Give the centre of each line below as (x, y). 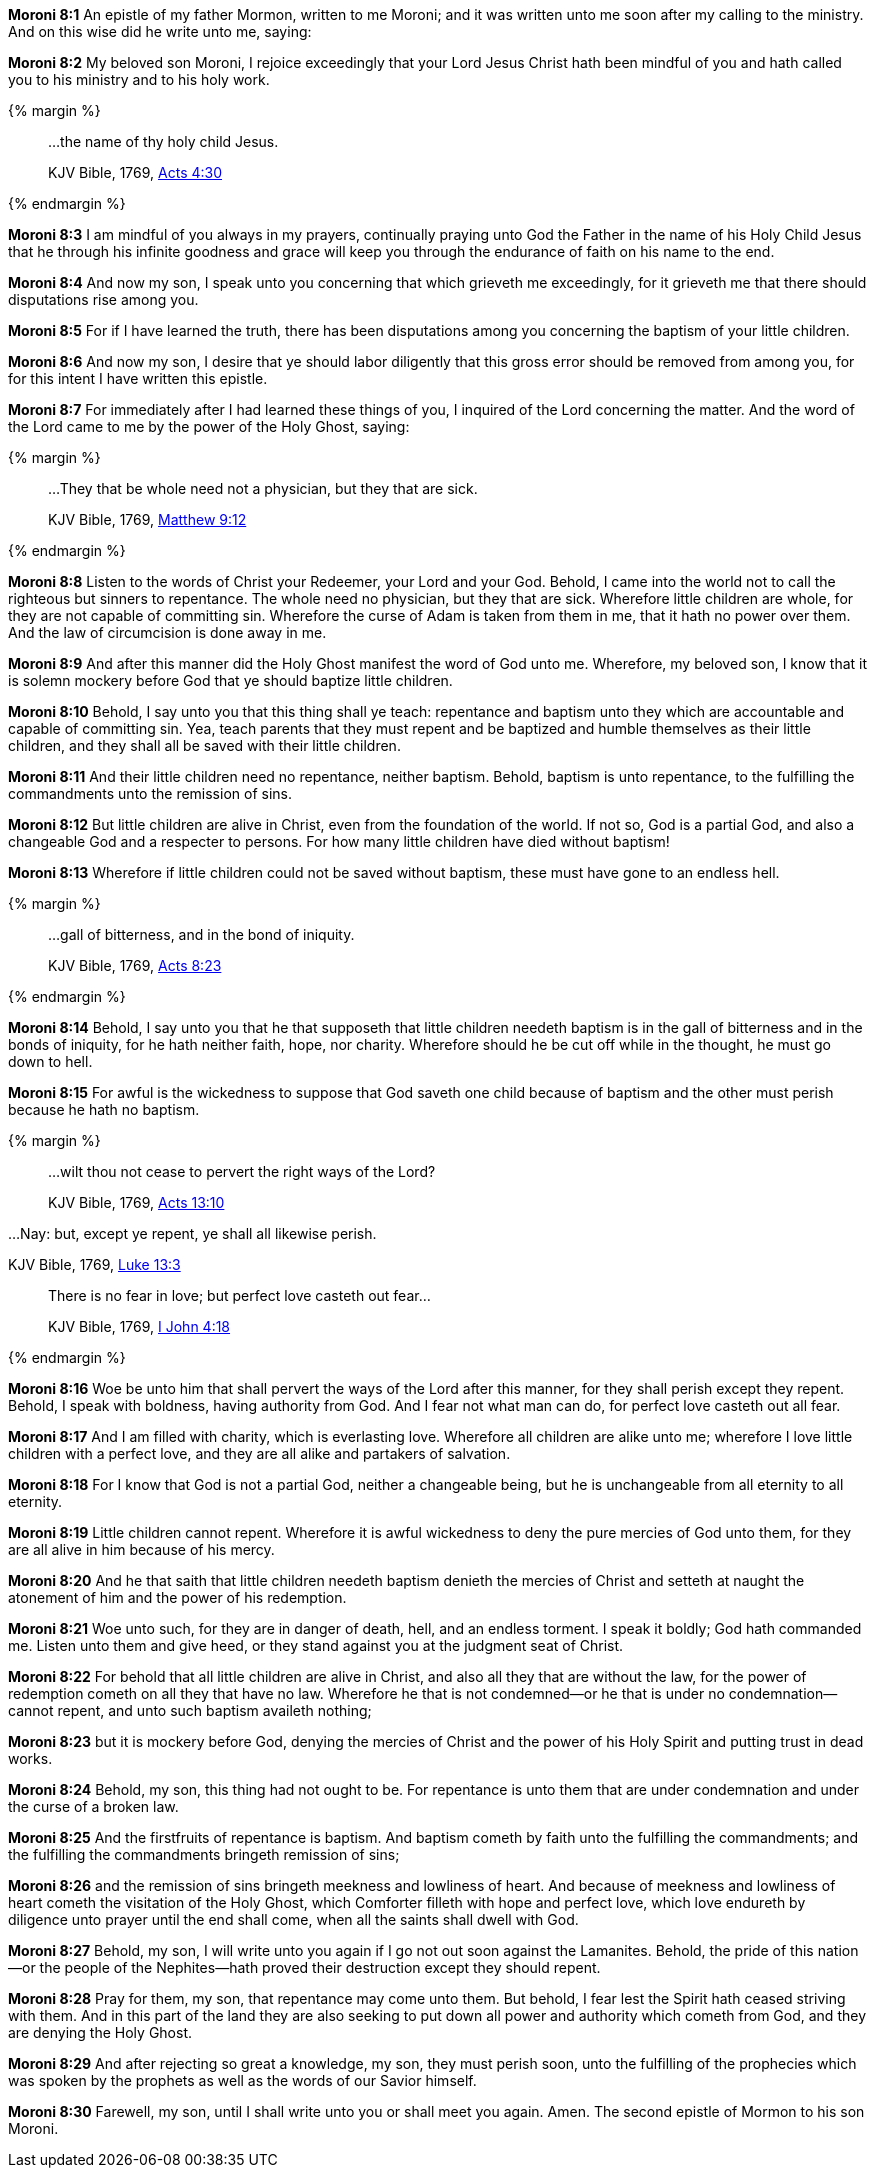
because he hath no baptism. (104, 1109)
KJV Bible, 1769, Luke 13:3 (94, 1264)
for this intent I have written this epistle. (138, 378)
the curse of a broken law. (93, 1806)
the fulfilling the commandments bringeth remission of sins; (204, 1854)
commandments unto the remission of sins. (150, 793)
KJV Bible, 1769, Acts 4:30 (135, 172)
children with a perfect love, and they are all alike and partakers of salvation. (259, 1453)
